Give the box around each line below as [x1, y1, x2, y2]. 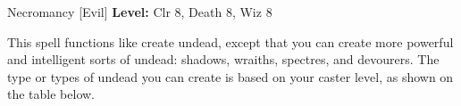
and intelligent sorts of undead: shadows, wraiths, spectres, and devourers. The [7, 50, 440, 69]
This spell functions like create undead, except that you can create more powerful [7, 32, 454, 51]
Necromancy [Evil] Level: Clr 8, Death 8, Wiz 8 [7, 3, 272, 20]
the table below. [7, 85, 95, 103]
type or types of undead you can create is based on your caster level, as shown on [7, 67, 454, 86]
